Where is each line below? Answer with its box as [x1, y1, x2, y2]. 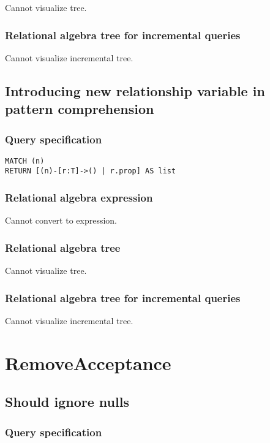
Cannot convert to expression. [5, 214, 118, 227]
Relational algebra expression [5, 190, 153, 205]
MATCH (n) [5, 156, 45, 165]
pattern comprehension [5, 99, 154, 118]
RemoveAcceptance [5, 350, 171, 375]
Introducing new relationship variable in [5, 81, 265, 100]
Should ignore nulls [5, 392, 129, 411]
